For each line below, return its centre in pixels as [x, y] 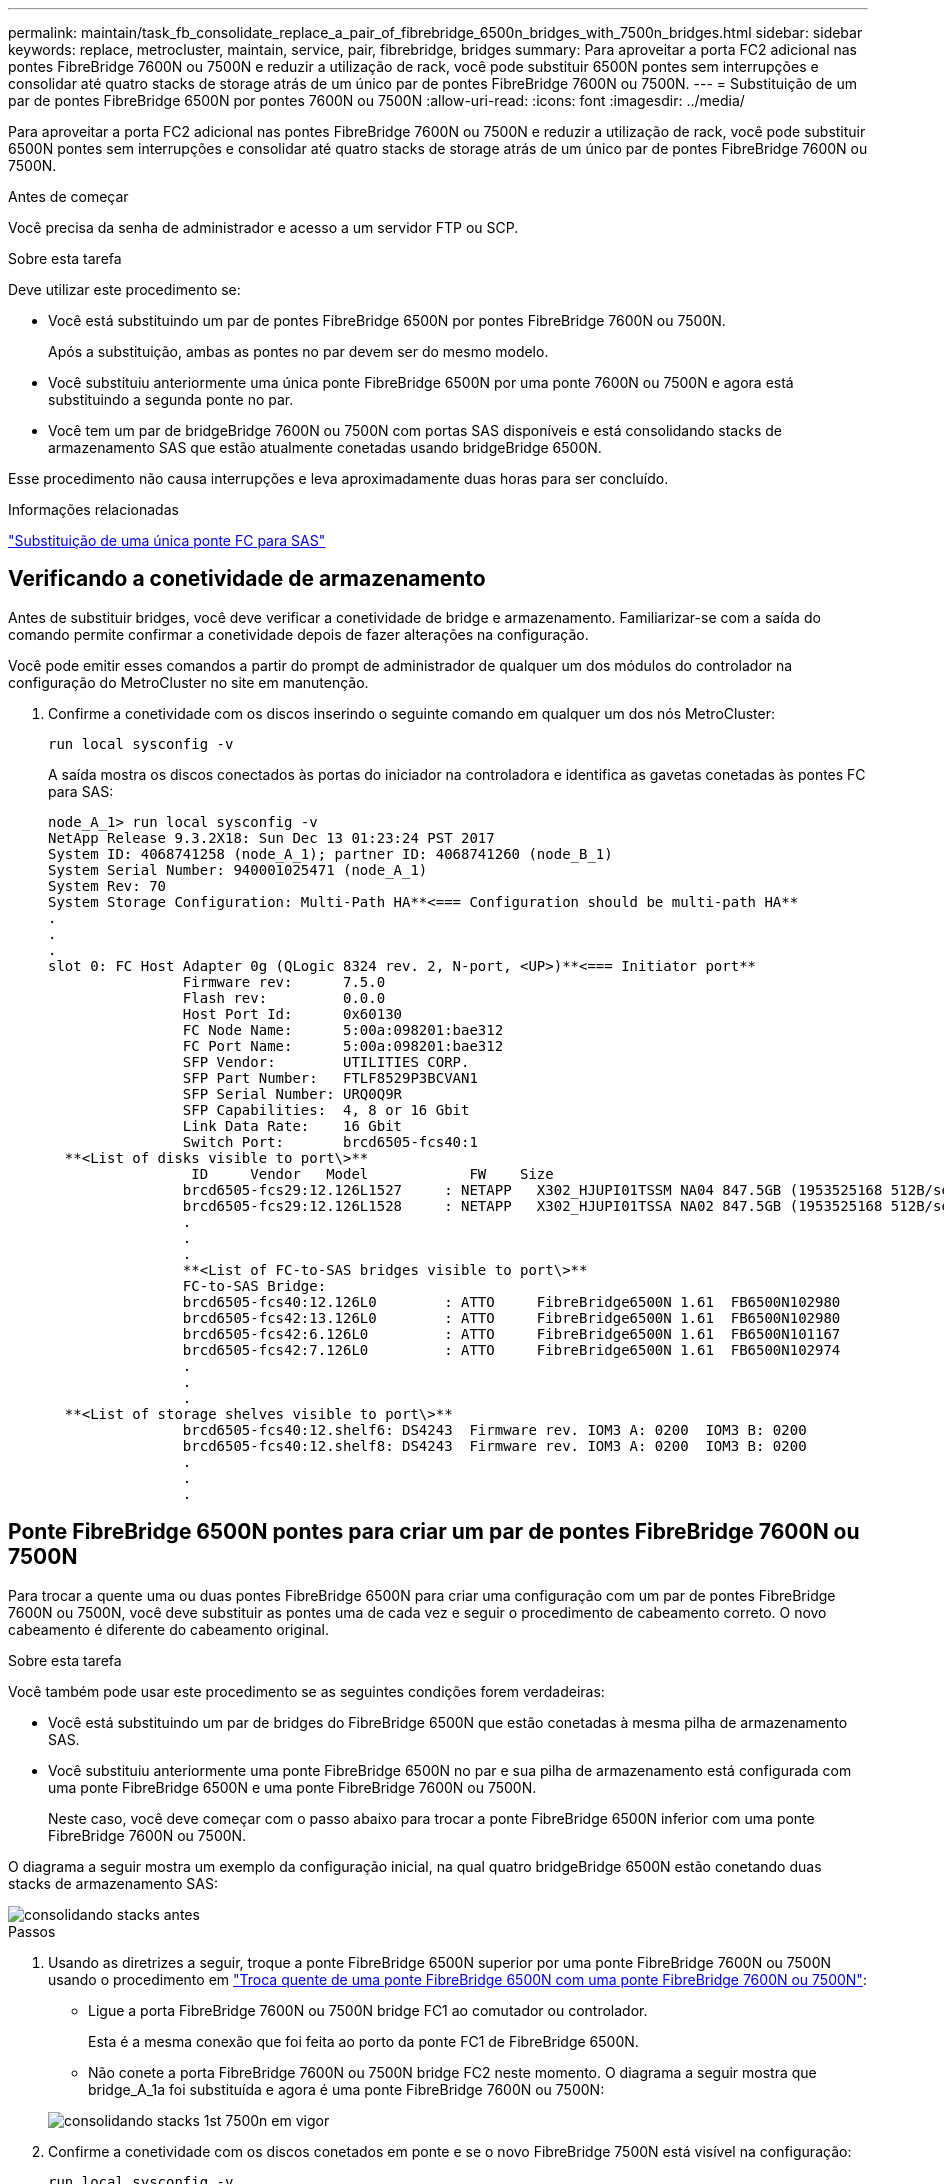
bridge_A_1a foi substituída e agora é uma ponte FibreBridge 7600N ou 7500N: [346, 2089]
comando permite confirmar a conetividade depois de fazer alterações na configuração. [298, 634]
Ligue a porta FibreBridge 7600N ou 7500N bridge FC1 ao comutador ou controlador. [368, 2010]
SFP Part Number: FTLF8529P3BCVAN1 [330, 1077]
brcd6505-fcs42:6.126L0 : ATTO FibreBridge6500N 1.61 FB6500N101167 [511, 1333]
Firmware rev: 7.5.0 [284, 981]
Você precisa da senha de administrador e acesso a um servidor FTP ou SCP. [263, 227]
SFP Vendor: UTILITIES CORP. [326, 1061]
